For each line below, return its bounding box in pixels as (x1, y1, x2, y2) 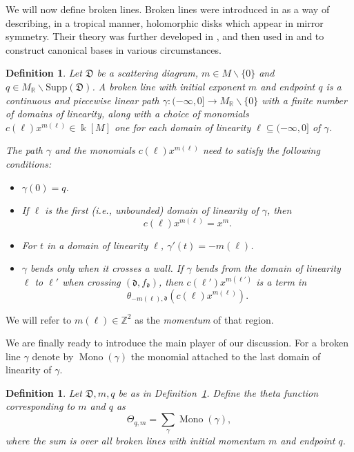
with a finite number (262, 92, 347, 107)
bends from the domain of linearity (195, 261, 341, 275)
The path (6, 143, 43, 157)
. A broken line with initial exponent (92, 79, 245, 93)
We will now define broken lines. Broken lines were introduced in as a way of (6, 2, 330, 16)
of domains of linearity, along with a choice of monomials (6, 106, 249, 121)
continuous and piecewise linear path (6, 92, 159, 107)
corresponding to (6, 399, 75, 413)
